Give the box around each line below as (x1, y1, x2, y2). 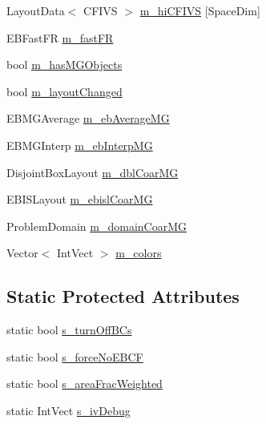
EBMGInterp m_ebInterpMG (6, 136, 153, 153)
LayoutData (6, 2, 65, 18)
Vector (6, 244, 38, 261)
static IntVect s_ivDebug (6, 402, 131, 418)
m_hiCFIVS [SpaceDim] (139, 2, 260, 18)
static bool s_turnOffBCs (6, 321, 132, 338)
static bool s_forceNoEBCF (6, 348, 143, 365)
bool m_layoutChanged (6, 83, 123, 99)
